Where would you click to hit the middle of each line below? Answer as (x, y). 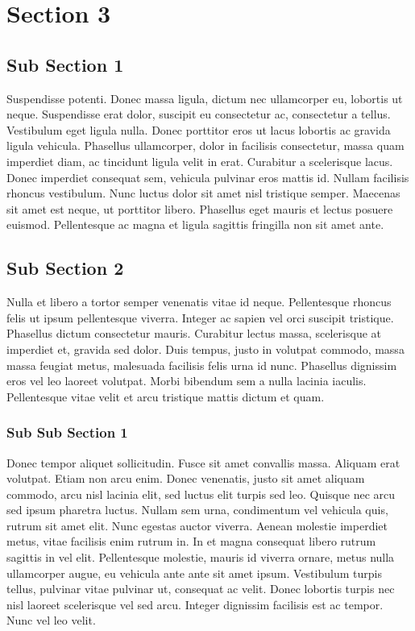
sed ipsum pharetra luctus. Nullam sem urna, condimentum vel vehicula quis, (197, 510)
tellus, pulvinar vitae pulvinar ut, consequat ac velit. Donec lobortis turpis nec (201, 589)
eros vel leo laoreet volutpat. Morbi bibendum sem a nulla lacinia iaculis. (187, 381)
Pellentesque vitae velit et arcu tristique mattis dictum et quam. (166, 396)
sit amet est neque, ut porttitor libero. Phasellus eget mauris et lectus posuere (200, 208)
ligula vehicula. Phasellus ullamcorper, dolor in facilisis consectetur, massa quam (205, 145)
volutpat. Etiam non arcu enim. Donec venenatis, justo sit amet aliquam (186, 478)
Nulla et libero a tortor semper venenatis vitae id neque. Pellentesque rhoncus (199, 302)
